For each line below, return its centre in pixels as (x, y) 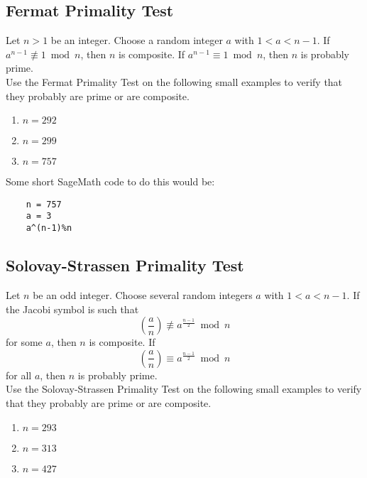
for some (24, 342)
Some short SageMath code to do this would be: (110, 181)
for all (19, 375)
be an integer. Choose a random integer (137, 40)
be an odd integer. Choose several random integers (143, 294)
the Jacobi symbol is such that (72, 309)
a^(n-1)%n (49, 228)
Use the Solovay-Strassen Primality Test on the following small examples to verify (184, 389)
